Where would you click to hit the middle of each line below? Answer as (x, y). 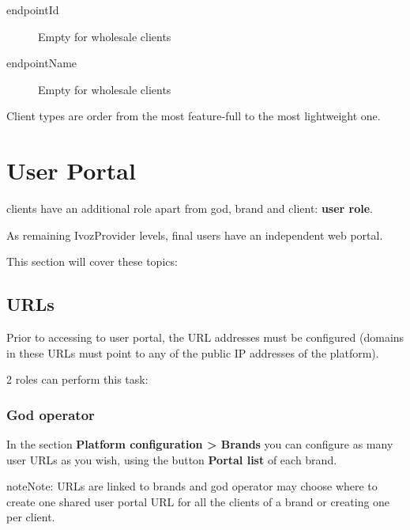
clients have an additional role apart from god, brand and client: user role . (190, 208)
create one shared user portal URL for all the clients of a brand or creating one (198, 501)
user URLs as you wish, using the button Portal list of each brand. (172, 459)
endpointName (42, 63)
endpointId (33, 9)
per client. (31, 517)
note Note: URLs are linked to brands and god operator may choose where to (192, 486)
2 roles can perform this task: (77, 379)
